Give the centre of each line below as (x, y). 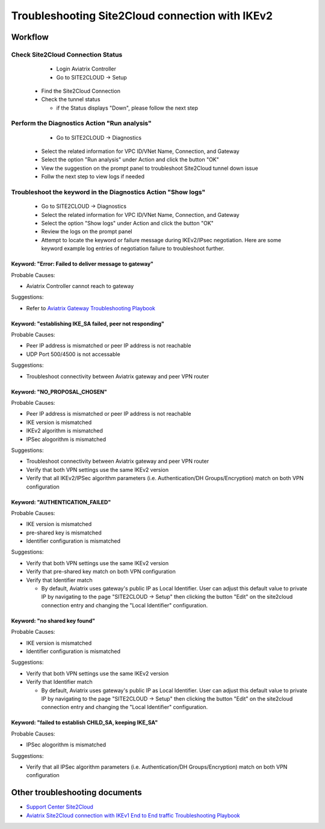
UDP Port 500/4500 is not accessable (73, 354)
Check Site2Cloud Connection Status (67, 54)
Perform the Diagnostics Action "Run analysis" (81, 124)
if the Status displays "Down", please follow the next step (127, 108)
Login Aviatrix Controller (86, 69)
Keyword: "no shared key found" (53, 621)
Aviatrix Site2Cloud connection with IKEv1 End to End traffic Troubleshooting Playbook (133, 815)
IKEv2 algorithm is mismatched (65, 431)
